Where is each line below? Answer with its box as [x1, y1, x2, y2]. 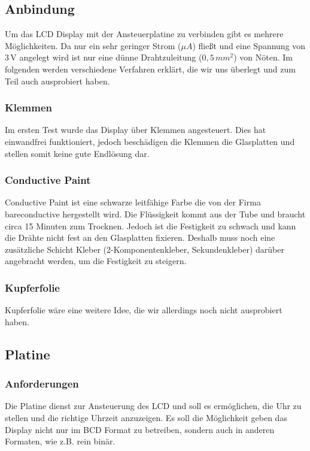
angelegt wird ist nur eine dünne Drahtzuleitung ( [19, 51, 202, 63]
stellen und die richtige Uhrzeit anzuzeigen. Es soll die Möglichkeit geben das [5, 411, 287, 423]
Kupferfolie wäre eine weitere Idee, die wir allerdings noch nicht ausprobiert [5, 304, 282, 316]
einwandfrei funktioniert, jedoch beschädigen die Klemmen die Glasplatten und [5, 135, 295, 147]
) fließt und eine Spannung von [192, 39, 306, 52]
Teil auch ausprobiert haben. [5, 74, 110, 87]
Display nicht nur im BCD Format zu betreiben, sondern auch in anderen [5, 423, 275, 435]
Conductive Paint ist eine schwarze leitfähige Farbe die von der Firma [5, 196, 261, 208]
